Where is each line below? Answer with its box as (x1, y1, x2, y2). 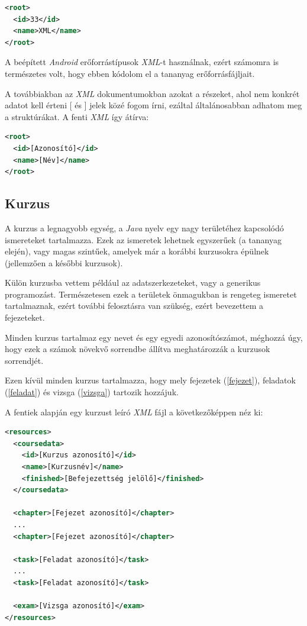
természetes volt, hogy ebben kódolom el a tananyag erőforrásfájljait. (5, 67, 255, 79)
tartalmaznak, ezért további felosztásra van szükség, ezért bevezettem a (5, 299, 264, 312)
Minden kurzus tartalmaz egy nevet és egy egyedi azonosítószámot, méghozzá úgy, (5, 331, 303, 343)
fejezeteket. (5, 311, 45, 324)
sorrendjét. (5, 354, 44, 366)
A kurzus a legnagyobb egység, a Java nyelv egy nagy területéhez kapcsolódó (5, 221, 284, 234)
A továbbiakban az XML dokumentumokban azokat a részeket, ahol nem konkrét (5, 87, 300, 99)
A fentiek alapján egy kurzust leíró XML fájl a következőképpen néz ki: (5, 405, 263, 418)
